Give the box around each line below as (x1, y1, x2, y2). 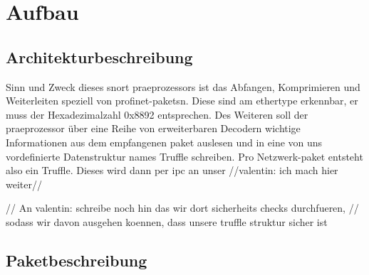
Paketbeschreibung (6, 249, 147, 271)
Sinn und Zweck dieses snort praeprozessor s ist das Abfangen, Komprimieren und (6, 79, 360, 94)
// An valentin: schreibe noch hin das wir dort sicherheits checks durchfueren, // (6, 200, 359, 215)
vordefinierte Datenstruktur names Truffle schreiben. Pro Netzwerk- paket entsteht (6, 149, 363, 163)
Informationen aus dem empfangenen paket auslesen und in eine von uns (6, 134, 323, 149)
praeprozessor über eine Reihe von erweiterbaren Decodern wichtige (6, 121, 301, 136)
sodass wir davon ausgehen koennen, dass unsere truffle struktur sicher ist (6, 214, 328, 229)
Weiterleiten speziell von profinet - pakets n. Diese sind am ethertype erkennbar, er (6, 93, 358, 108)
